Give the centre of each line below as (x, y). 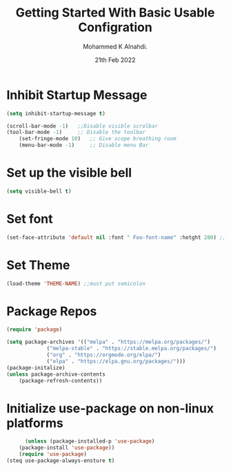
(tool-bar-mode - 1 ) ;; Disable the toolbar (76, 133)
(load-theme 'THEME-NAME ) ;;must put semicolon (76, 283)
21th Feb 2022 (115, 59)
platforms (35, 423)
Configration (115, 27)
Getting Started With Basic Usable (115, 13)
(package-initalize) (36, 367)
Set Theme (38, 265)
